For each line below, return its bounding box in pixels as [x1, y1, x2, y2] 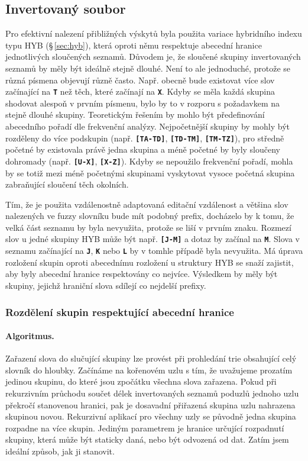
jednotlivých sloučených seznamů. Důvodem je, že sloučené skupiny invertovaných [5, 50, 301, 63]
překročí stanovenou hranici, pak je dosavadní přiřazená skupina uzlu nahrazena [5, 398, 296, 411]
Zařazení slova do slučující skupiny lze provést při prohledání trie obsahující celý [5, 352, 297, 365]
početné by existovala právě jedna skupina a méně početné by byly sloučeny [5, 143, 280, 156]
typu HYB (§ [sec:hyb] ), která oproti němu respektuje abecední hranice [5, 38, 262, 51]
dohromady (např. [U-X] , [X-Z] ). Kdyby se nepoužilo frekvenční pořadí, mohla [5, 154, 293, 167]
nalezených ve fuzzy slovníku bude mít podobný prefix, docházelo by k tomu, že [5, 209, 294, 222]
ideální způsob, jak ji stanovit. [5, 444, 115, 457]
